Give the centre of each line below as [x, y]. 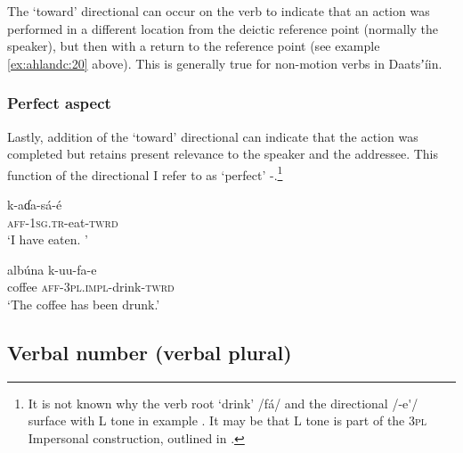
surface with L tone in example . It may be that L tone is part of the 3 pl [227, 420]
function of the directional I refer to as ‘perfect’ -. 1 [145, 173]
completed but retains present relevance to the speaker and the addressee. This [223, 154]
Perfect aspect [59, 103]
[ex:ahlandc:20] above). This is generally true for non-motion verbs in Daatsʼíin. [225, 63]
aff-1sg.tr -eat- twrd [63, 222]
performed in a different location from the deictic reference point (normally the [223, 28]
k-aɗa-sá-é [35, 205]
